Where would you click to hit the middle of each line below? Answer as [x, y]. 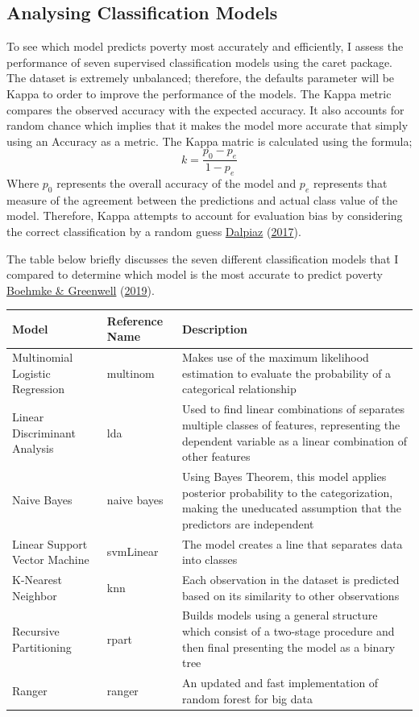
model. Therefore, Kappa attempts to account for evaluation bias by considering [205, 216]
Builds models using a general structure [280, 615]
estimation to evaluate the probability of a [286, 373]
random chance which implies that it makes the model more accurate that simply [207, 125]
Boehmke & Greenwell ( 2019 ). [81, 290]
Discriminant [44, 432]
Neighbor [35, 595]
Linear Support [50, 543]
